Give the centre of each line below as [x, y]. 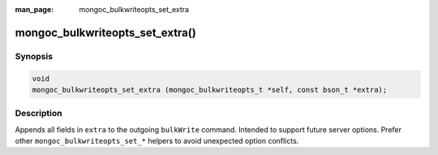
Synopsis [34, 56]
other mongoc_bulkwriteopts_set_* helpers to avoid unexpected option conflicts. [157, 141]
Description [39, 114]
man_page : [34, 9]
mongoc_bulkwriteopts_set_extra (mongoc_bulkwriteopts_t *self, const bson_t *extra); [210, 90]
